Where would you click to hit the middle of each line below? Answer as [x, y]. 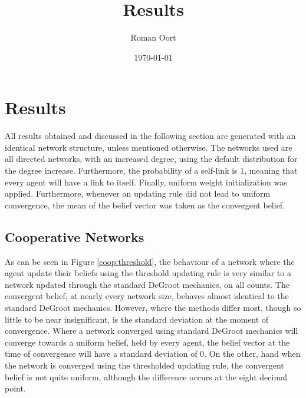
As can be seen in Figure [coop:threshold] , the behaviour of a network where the [150, 261]
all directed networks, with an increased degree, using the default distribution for [151, 159]
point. [15, 388]
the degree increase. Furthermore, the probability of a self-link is [121, 170]
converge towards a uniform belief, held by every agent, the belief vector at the [147, 342]
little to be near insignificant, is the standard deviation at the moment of [137, 319]
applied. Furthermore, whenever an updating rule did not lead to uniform [138, 193]
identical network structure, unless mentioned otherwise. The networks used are [149, 147]
